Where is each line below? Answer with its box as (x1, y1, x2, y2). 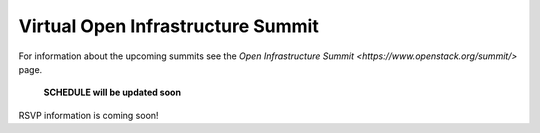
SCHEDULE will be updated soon (43, 86, 182, 99)
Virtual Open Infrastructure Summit (18, 15, 319, 37)
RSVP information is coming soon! (18, 109, 159, 121)
